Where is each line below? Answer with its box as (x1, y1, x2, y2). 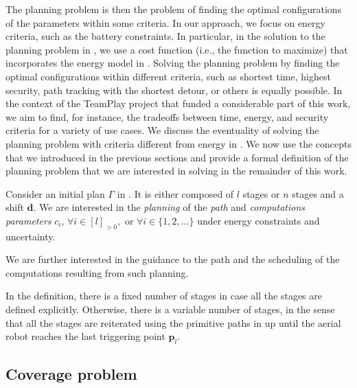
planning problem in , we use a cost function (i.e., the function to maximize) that (5, 42, 348, 56)
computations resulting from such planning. (5, 265, 189, 279)
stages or (242, 186, 280, 201)
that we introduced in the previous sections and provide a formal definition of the (5, 150, 349, 164)
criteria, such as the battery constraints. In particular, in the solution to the (5, 29, 325, 43)
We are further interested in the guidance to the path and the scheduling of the (5, 252, 340, 266)
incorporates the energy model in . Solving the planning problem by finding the (5, 56, 340, 70)
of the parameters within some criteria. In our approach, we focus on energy (5, 15, 325, 30)
